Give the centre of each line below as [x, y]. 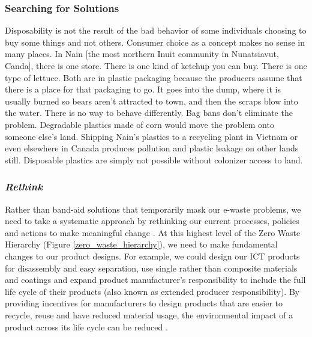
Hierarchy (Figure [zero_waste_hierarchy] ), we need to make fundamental [141, 244]
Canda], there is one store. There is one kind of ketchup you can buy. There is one [156, 65]
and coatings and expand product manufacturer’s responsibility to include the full [155, 280]
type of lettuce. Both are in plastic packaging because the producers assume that [154, 77]
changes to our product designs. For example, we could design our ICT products [152, 256]
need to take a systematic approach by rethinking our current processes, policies [152, 221]
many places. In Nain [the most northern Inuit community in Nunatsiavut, [142, 54]
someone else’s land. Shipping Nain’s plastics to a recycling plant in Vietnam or [151, 136]
